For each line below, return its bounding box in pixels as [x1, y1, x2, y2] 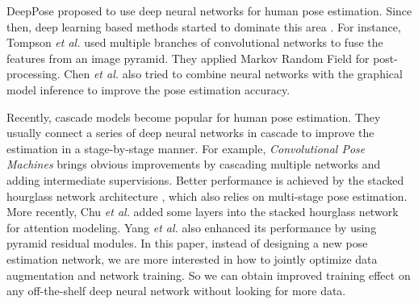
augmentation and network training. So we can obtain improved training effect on [6, 266, 411, 283]
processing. [6, 65, 61, 82]
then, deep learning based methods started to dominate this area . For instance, [6, 18, 401, 35]
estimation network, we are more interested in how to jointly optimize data [6, 250, 378, 267]
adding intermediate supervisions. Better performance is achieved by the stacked [6, 171, 404, 188]
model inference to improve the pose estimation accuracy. [6, 81, 291, 98]
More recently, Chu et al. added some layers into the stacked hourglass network [6, 203, 399, 220]
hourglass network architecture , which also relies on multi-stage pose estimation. [6, 187, 408, 204]
